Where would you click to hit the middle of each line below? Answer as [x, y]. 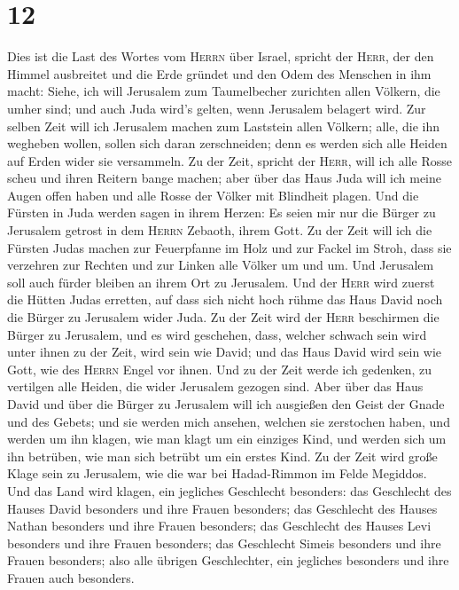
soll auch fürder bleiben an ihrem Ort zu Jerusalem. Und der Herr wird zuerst [221, 282]
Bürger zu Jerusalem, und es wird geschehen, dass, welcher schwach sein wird [217, 334]
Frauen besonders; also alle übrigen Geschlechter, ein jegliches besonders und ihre [228, 560]
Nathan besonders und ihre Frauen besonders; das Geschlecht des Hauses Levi [219, 526]
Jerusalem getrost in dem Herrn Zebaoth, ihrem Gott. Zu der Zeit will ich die [220, 230]
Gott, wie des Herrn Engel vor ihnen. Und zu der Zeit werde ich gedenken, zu [220, 369]
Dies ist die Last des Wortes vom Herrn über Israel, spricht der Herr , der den [221, 56]
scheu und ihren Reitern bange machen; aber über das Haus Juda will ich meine [224, 178]
